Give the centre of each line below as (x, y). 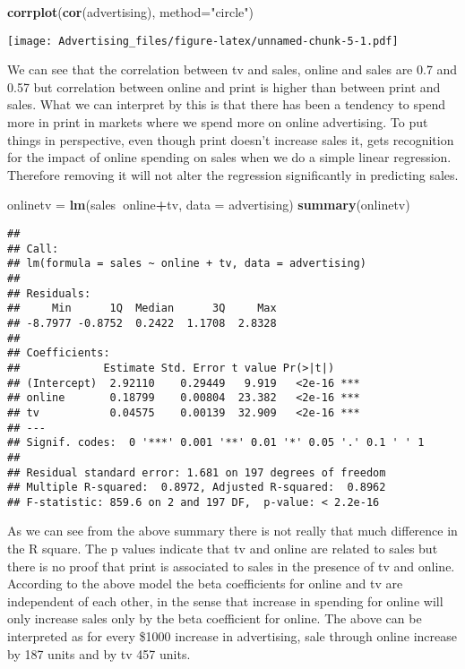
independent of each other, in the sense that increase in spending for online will (225, 600)
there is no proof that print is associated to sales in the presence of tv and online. (231, 566)
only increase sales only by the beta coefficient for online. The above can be (215, 618)
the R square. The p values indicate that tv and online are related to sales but (223, 549)
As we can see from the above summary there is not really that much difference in (232, 531)
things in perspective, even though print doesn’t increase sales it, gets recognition (231, 139)
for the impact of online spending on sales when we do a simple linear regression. (229, 157)
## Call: (33, 249)
